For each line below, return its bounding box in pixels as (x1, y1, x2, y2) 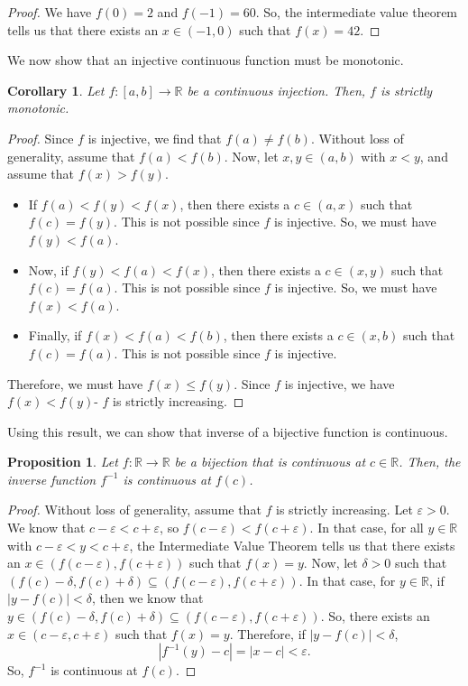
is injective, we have (284, 374, 395, 393)
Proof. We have (7, 3, 92, 21)
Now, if (28, 260, 69, 279)
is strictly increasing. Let (276, 500, 413, 519)
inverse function (7, 469, 96, 488)
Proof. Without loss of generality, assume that (7, 500, 262, 519)
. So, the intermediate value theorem (255, 3, 458, 21)
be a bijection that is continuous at (174, 452, 366, 471)
